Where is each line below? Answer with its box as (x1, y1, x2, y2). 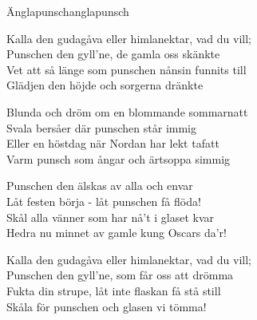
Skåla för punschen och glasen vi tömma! (6, 298, 207, 314)
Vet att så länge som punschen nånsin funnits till (6, 61, 247, 77)
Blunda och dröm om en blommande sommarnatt (6, 103, 248, 120)
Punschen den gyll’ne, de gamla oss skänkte (6, 45, 220, 62)
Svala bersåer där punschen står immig (6, 119, 196, 136)
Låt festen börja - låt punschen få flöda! (6, 192, 201, 209)
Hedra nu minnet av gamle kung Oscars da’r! (6, 224, 227, 241)
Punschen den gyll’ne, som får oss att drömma (6, 267, 234, 283)
